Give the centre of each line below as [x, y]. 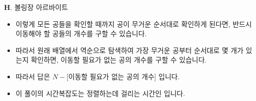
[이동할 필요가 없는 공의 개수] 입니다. [123, 76]
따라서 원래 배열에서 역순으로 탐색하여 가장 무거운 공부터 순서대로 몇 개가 [129, 50]
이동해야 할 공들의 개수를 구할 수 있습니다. [81, 33]
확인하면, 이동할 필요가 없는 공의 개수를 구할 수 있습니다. [119, 60]
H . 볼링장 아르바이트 [36, 7]
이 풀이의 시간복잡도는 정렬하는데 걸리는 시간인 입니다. [100, 93]
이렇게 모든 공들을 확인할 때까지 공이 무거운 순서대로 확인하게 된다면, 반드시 [134, 24]
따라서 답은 [33, 76]
